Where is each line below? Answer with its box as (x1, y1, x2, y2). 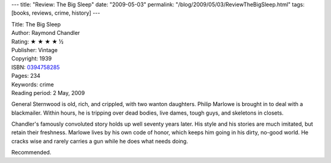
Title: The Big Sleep (11, 20, 61, 28)
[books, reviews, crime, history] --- (11, 9, 101, 17)
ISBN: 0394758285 (11, 63, 60, 70)
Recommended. (11, 149, 51, 156)
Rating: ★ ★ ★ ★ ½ (11, 37, 64, 45)
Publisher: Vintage (11, 46, 58, 53)
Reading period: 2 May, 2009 (11, 89, 85, 96)
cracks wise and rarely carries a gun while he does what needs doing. (11, 137, 188, 145)
